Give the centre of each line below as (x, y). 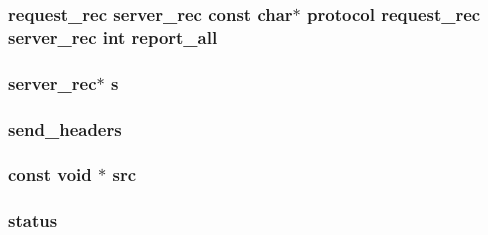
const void (50, 174)
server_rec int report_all (113, 36)
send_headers (65, 128)
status (33, 220)
